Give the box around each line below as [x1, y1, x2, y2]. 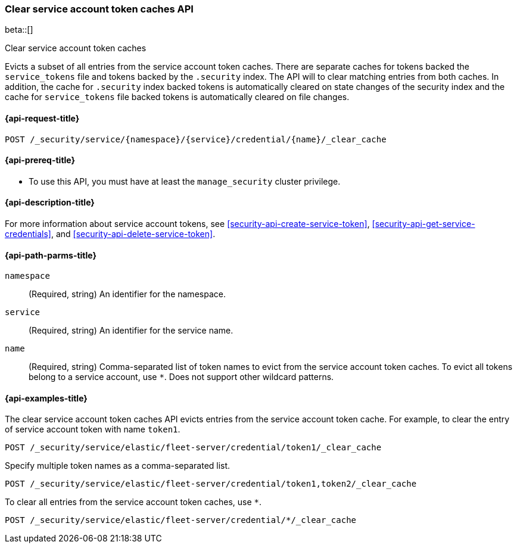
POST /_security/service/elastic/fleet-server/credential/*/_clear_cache [5, 515, 357, 525]
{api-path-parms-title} [5, 250, 97, 260]
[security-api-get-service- [372, 219, 475, 229]
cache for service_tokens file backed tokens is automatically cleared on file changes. [5, 92, 350, 102]
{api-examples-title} [5, 393, 88, 403]
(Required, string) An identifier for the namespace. [29, 289, 226, 300]
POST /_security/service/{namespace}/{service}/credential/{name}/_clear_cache [5, 134, 387, 144]
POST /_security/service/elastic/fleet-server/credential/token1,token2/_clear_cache [5, 479, 417, 489]
